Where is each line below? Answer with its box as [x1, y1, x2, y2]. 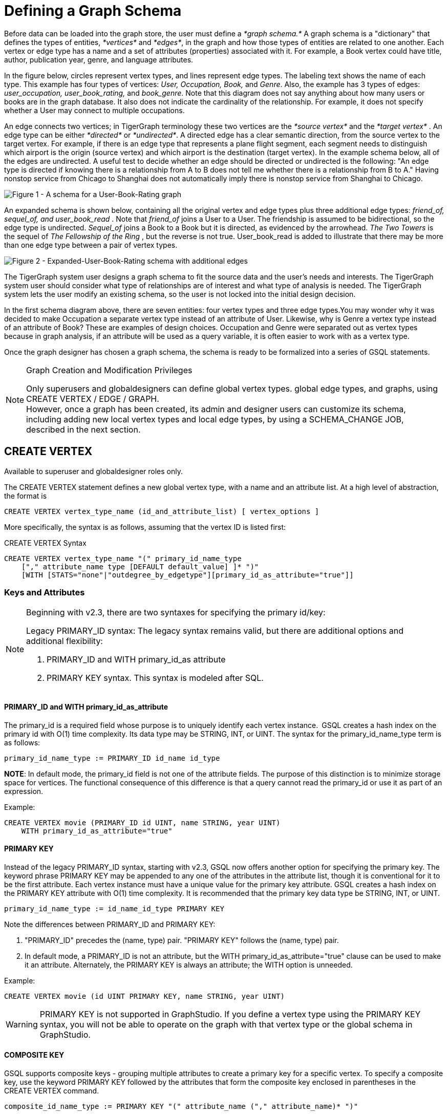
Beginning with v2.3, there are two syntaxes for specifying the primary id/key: [26, 607, 326, 618]
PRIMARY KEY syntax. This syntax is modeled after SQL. [47, 673, 264, 683]
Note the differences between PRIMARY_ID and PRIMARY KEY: [4, 919, 216, 929]
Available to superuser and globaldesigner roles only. [4, 466, 183, 476]
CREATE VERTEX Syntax [4, 538, 87, 547]
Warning [6, 1019, 38, 1030]
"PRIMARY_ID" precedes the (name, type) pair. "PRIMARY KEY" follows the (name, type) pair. [25, 935, 339, 945]
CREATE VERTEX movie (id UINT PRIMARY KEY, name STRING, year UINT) [4, 992, 285, 1000]
